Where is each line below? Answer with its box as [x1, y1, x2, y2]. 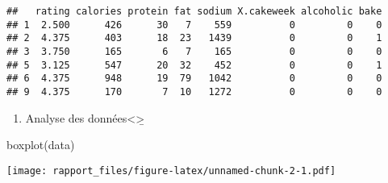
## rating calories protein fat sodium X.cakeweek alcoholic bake [6, 6, 382, 17]
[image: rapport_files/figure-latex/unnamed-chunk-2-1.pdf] [6, 164, 336, 177]
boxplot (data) [6, 136, 75, 153]
